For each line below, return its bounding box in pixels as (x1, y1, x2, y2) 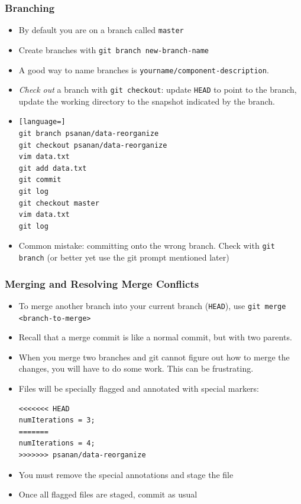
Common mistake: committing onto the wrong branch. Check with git (18, 239, 275, 252)
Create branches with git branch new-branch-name (18, 43, 209, 56)
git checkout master (18, 199, 99, 207)
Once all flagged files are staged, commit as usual (18, 488, 198, 500)
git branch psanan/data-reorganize (18, 129, 159, 138)
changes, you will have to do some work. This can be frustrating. (18, 362, 254, 375)
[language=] (18, 118, 66, 126)
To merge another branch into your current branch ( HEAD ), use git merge (18, 299, 286, 311)
